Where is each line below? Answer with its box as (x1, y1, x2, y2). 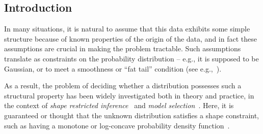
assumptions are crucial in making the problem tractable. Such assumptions (4, 43, 241, 54)
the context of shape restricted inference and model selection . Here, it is (4, 100, 234, 111)
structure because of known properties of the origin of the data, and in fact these (4, 33, 257, 44)
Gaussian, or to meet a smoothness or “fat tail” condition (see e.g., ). (4, 63, 222, 74)
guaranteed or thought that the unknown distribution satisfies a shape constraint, (4, 110, 259, 120)
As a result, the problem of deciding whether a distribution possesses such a (4, 80, 242, 91)
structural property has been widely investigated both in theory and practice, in (4, 90, 254, 100)
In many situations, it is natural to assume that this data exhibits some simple (4, 23, 250, 34)
